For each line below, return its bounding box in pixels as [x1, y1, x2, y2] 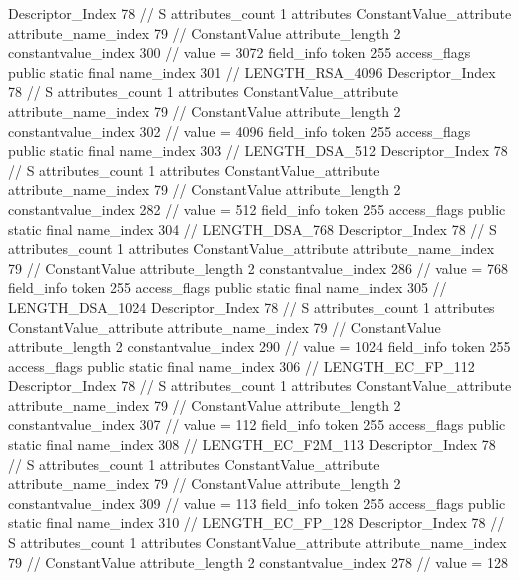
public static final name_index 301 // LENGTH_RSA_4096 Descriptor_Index [8, 61, 496, 82]
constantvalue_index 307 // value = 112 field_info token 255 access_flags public [8, 414, 506, 435]
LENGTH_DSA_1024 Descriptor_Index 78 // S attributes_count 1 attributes [8, 296, 495, 317]
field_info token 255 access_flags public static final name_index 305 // [8, 277, 447, 298]
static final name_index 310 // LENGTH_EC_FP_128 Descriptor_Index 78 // [8, 512, 505, 533]
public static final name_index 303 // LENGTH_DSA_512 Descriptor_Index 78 [8, 140, 508, 161]
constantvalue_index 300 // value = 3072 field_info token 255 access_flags [8, 42, 471, 63]
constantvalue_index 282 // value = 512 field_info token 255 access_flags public [8, 198, 506, 219]
